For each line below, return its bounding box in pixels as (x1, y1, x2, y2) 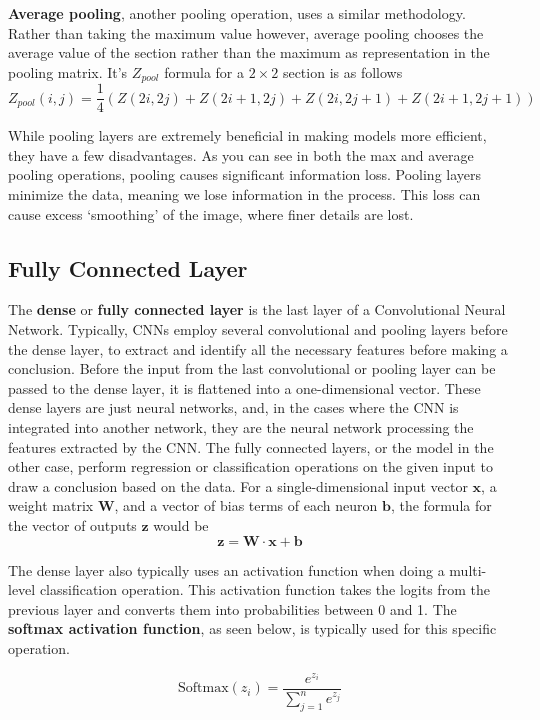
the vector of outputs (8, 515, 137, 535)
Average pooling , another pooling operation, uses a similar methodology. (8, 3, 466, 23)
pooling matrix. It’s (8, 61, 128, 82)
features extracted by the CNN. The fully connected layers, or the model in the (8, 436, 494, 457)
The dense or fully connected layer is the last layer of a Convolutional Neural (8, 299, 506, 320)
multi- (449, 559, 487, 580)
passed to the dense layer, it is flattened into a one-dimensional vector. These (8, 377, 481, 398)
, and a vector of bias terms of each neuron (114, 495, 378, 516)
